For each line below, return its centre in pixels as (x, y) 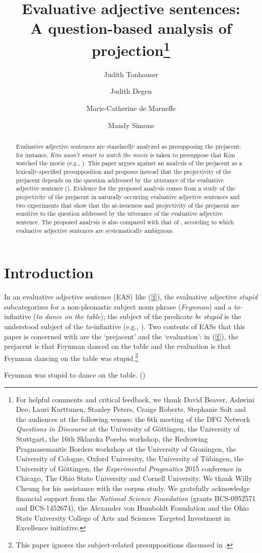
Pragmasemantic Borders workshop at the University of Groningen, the (126, 448)
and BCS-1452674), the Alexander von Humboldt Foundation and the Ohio (132, 508)
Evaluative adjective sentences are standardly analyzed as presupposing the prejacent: (128, 146)
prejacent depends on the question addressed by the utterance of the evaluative (120, 180)
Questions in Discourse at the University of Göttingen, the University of (128, 429)
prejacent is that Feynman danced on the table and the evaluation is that (117, 346)
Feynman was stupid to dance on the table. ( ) (75, 374)
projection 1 (131, 49)
